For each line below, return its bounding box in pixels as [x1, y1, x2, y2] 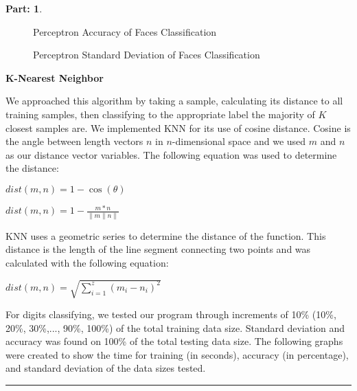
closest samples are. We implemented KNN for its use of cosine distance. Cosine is [5, 120, 351, 135]
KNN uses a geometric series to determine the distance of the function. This [5, 228, 326, 243]
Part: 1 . [5, 1, 43, 15]
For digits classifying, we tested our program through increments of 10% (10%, [5, 307, 336, 322]
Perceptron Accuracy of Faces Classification [33, 24, 217, 38]
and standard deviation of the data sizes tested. [5, 361, 206, 375]
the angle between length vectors [5, 134, 143, 148]
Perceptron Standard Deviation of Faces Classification [33, 47, 260, 62]
